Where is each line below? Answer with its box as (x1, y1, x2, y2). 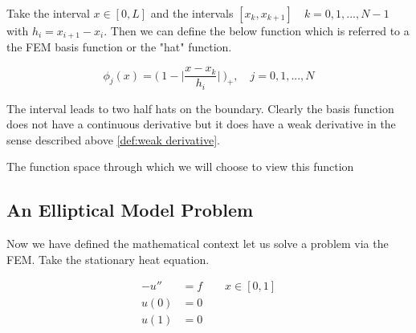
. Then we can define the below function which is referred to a (104, 22, 410, 39)
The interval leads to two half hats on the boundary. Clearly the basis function (6, 99, 394, 116)
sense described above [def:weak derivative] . (6, 131, 220, 148)
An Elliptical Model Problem (6, 197, 254, 222)
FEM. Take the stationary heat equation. (6, 250, 210, 267)
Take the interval (6, 5, 90, 21)
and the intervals (150, 5, 234, 21)
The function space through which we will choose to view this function (6, 158, 354, 175)
